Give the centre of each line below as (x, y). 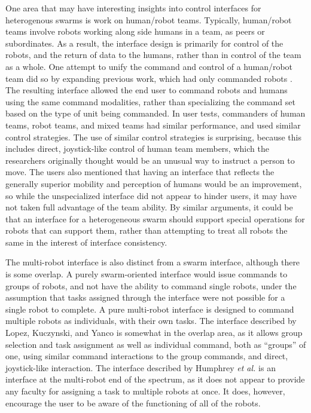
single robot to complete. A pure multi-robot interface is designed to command (150, 309)
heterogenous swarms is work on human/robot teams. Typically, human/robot (149, 19)
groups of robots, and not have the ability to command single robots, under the (151, 285)
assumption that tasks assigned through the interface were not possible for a (145, 297)
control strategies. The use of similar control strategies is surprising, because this (153, 137)
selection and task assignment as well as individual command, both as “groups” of (156, 344)
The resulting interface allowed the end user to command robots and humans (147, 90)
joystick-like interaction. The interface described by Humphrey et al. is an (141, 367)
